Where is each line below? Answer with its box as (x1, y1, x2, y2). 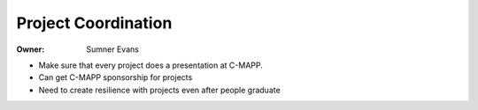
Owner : (16, 44, 45, 55)
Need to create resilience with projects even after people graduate (38, 84, 281, 95)
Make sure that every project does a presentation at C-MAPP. (38, 60, 263, 70)
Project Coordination (16, 13, 173, 33)
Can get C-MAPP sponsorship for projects (38, 72, 193, 83)
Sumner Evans (86, 44, 139, 55)
